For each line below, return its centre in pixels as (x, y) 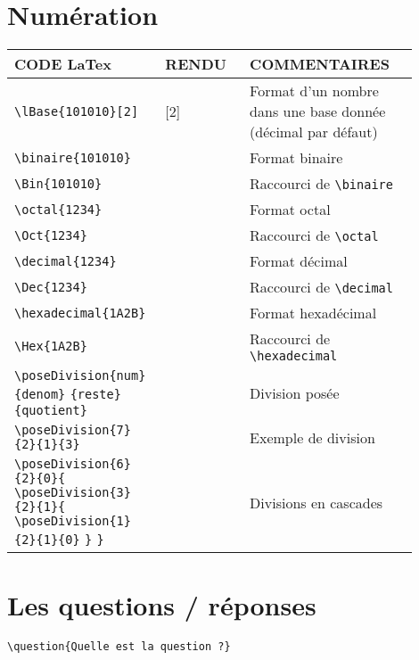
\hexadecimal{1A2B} (80, 313)
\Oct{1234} (51, 235)
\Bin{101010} (58, 183)
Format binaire (296, 158)
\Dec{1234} (51, 287)
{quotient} (51, 411)
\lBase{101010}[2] (77, 111)
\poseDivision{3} (73, 493)
